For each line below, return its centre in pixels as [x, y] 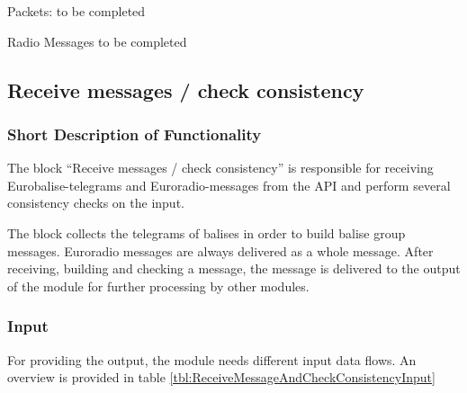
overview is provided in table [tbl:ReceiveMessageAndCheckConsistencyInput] [221, 377]
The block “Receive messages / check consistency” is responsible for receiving [220, 168]
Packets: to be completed [76, 11]
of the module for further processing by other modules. [158, 286]
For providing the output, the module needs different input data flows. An [212, 359]
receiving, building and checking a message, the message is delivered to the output [234, 268]
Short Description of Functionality [135, 134]
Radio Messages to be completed [97, 41]
